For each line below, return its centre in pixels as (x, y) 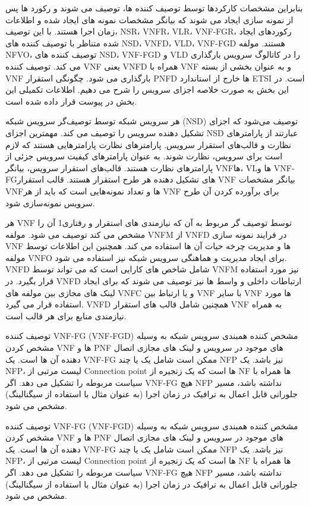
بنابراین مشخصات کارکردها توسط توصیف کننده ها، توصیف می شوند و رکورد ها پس (154, 8)
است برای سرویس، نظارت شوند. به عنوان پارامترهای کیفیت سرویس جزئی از (144, 156)
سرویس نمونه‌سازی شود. (50, 202)
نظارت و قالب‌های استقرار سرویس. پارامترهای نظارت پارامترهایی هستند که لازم (148, 144)
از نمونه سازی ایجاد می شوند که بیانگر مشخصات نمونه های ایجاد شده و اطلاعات (149, 19)
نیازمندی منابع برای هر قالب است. (66, 315)
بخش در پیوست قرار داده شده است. (71, 101)
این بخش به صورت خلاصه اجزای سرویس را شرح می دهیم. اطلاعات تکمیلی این (147, 89)
